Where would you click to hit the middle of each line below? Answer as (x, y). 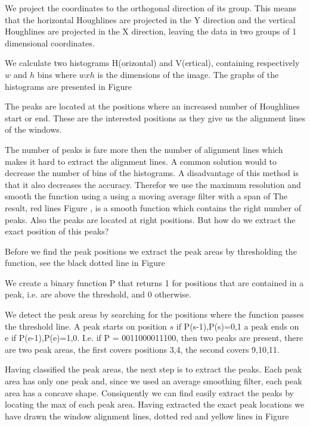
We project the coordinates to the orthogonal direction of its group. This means (151, 8)
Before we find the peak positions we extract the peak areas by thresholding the (151, 251)
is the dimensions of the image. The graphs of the (188, 74)
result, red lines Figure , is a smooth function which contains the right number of (153, 207)
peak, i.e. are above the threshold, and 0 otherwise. (98, 294)
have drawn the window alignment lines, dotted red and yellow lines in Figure (147, 416)
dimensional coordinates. (50, 43)
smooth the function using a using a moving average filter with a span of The (146, 196)
